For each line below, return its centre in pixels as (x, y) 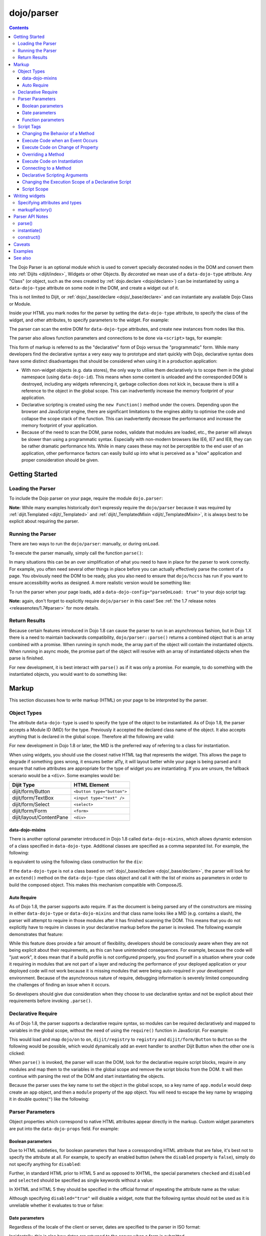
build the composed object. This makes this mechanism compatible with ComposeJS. (96, 884)
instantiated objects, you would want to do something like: (68, 674)
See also (22, 258)
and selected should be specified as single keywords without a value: (81, 1180)
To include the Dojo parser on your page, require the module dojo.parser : (86, 498)
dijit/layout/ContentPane (40, 817)
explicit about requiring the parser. (44, 521)
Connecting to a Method (47, 168)
